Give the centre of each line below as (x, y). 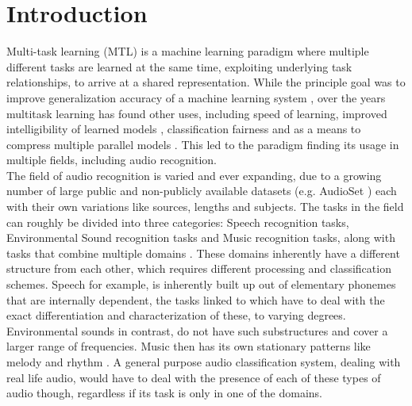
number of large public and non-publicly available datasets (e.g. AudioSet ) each (202, 191)
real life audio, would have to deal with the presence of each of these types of (194, 377)
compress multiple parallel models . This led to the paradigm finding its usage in (203, 144)
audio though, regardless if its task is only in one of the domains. (165, 393)
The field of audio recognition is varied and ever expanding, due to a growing (194, 175)
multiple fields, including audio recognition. (112, 160)
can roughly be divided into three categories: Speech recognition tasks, (178, 222)
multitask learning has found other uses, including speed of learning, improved (197, 113)
